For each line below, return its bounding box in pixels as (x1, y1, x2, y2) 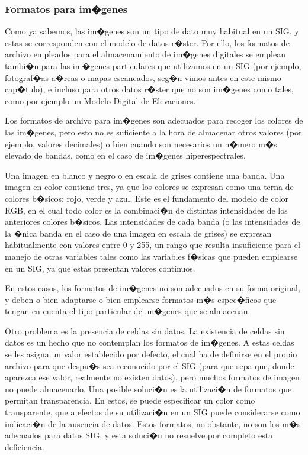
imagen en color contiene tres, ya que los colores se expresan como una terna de (5, 180, 294, 193)
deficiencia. (5, 440, 44, 453)
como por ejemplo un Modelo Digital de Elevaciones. (5, 94, 196, 107)
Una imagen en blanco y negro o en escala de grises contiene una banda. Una (5, 169, 285, 181)
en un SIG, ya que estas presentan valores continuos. (5, 262, 195, 274)
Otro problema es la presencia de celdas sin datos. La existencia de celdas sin (5, 324, 285, 337)
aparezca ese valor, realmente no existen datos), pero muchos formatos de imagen (5, 371, 300, 383)
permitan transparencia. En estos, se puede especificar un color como (5, 394, 255, 406)
